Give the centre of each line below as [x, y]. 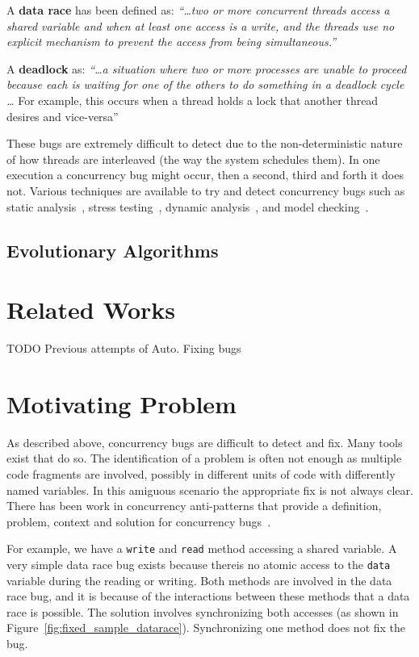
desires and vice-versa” [63, 116]
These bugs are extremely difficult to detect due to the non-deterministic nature [205, 143]
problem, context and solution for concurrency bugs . [139, 521]
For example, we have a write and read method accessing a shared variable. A [202, 548]
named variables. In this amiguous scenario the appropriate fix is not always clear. [210, 490]
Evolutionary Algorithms [113, 250]
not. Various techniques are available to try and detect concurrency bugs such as [206, 190]
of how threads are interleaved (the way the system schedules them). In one [193, 159]
